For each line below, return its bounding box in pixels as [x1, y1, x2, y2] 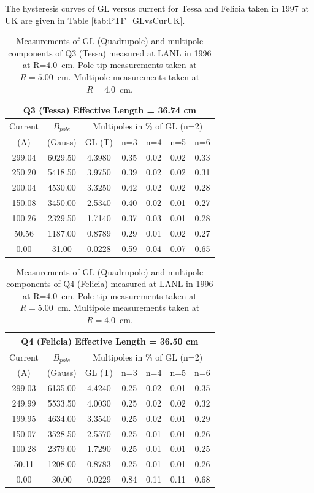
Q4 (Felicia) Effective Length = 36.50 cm [21, 334, 199, 347]
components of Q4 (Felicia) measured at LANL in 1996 [6, 277, 213, 290]
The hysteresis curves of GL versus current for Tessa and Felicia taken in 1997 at [5, 2, 309, 14]
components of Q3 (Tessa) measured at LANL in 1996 [8, 46, 212, 59]
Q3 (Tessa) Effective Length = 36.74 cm [23, 104, 197, 117]
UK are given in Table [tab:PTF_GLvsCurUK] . [5, 13, 185, 26]
